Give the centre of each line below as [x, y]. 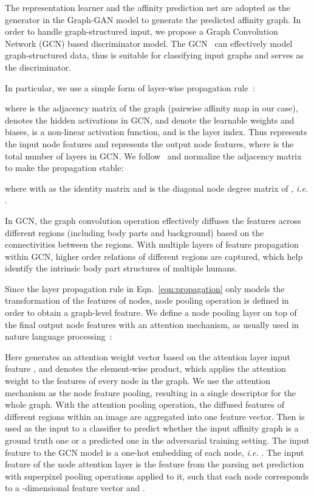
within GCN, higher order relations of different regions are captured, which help [154, 256]
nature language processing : [59, 336]
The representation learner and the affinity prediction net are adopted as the [148, 7]
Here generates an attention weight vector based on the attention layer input [148, 356]
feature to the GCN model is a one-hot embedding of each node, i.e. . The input [155, 452]
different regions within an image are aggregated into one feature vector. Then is [155, 416]
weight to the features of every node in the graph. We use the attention [138, 381]
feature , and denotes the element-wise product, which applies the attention [145, 369]
